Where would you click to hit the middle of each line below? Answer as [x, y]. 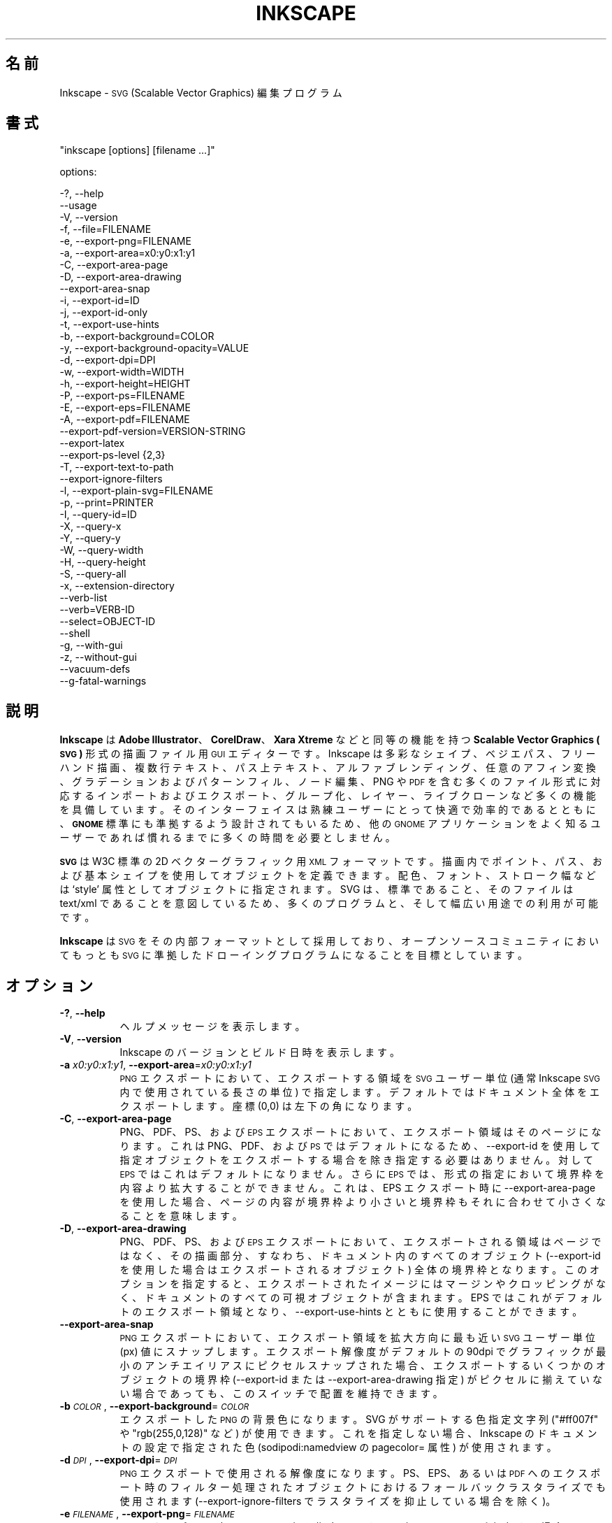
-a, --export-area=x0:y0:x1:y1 [127, 253]
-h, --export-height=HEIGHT [125, 384]
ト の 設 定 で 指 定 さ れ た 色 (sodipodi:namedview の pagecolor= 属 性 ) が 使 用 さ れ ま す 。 [338, 1447]
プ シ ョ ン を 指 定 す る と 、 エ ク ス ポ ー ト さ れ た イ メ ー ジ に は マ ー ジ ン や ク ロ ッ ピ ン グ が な [363, 1284]
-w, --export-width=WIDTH [122, 372]
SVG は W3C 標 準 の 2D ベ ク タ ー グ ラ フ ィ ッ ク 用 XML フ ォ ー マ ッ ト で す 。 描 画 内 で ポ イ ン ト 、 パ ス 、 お [331, 861]
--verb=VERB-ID [97, 610]
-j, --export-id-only [104, 313]
